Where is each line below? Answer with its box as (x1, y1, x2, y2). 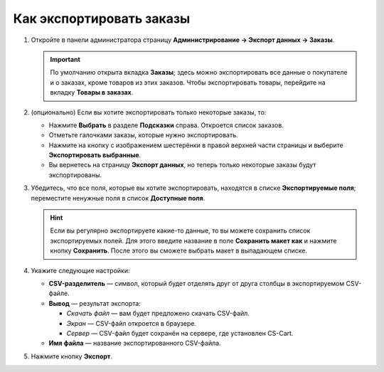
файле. (48, 289, 70, 298)
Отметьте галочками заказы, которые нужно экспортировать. (48, 131, 238, 139)
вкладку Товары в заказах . (50, 88, 134, 97)
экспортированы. (48, 171, 102, 179)
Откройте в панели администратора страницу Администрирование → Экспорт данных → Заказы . (31, 36, 335, 44)
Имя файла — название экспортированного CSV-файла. (48, 339, 221, 348)
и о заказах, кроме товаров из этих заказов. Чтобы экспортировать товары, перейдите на (50, 78, 326, 87)
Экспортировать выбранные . (48, 151, 142, 159)
